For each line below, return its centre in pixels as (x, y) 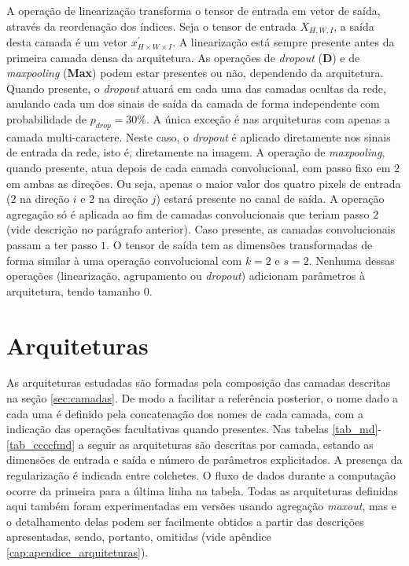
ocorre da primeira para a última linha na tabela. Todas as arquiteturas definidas (203, 490)
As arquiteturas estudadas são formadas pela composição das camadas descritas (199, 382)
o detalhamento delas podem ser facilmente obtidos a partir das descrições (185, 521)
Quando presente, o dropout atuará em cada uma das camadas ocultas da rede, (196, 88)
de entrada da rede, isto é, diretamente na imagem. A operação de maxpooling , (196, 152)
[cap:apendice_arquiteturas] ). (77, 552)
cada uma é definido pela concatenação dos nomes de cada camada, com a (185, 413)
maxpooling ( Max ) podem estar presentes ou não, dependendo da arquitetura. (195, 73)
